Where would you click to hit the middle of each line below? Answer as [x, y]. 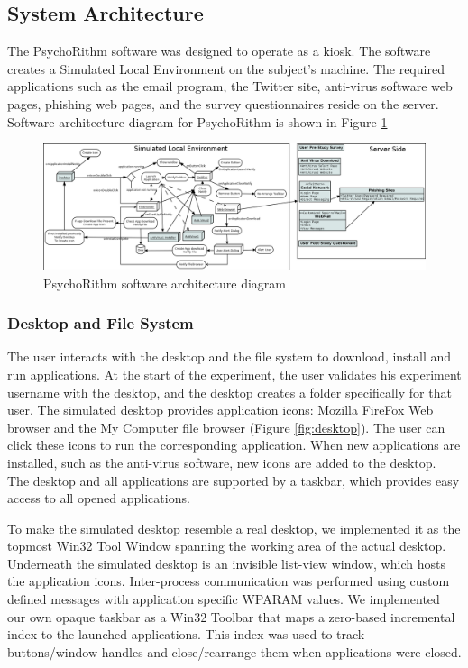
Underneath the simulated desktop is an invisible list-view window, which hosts [226, 563]
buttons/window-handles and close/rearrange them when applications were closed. [234, 651]
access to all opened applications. [99, 498]
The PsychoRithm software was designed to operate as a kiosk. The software [219, 51]
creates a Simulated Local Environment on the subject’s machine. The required [226, 68]
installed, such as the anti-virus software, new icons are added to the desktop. [222, 462]
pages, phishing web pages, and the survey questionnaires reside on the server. [223, 103]
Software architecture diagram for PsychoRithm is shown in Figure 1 [197, 121]
